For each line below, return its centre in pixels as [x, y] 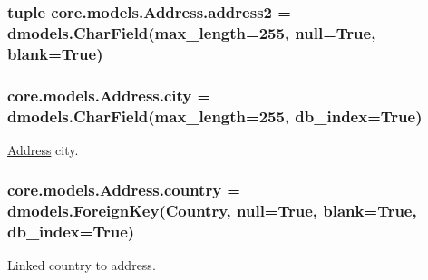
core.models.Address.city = [109, 95]
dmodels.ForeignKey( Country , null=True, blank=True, [212, 211]
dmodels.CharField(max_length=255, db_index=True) [215, 116]
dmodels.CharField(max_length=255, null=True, [192, 32]
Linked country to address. [82, 265]
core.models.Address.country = [124, 190]
